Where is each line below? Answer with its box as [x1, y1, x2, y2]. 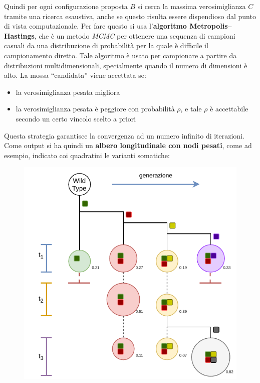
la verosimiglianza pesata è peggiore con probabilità [16, 103, 175, 114]
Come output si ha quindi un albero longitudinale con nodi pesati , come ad [4, 140, 252, 151]
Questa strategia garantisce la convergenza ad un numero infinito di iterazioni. [4, 130, 244, 141]
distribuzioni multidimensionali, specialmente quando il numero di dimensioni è [4, 60, 247, 70]
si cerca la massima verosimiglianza [137, 1, 246, 11]
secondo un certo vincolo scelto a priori [16, 113, 136, 123]
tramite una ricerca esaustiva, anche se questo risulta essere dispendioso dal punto [4, 11, 256, 21]
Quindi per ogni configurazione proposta [4, 1, 128, 11]
